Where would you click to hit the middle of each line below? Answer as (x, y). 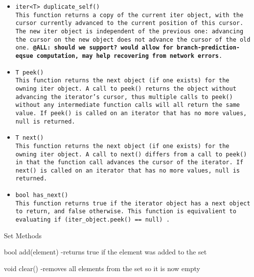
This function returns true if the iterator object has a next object (133, 203)
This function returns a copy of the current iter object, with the (129, 15)
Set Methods (23, 235)
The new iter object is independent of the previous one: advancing (129, 31)
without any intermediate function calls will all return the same (127, 105)
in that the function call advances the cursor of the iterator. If (129, 163)
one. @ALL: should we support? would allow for (94, 48)
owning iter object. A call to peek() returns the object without (126, 88)
